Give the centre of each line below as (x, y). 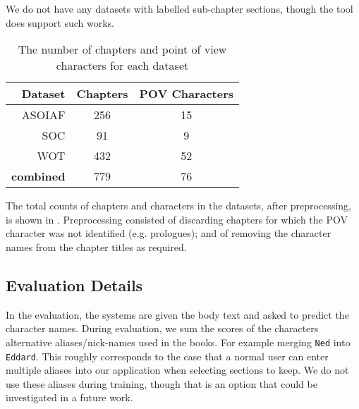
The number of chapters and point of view (122, 49)
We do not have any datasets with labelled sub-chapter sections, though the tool (179, 8)
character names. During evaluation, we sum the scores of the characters (162, 328)
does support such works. (60, 22)
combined (38, 176)
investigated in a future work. (69, 397)
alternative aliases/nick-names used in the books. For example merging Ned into (178, 342)
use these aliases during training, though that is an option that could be (162, 383)
